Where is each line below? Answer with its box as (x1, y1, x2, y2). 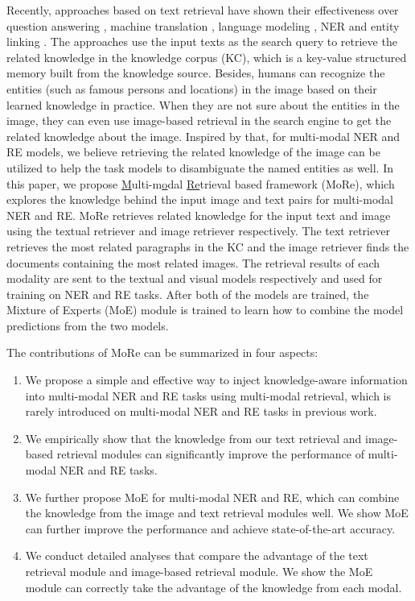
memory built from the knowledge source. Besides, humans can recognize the (6, 64, 385, 81)
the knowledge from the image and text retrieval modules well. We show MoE (25, 504, 409, 521)
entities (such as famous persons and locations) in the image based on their (6, 80, 377, 97)
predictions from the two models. (6, 317, 169, 334)
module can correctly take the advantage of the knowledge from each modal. (25, 578, 402, 595)
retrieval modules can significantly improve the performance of (56, 446, 364, 462)
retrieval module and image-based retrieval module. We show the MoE (25, 563, 373, 579)
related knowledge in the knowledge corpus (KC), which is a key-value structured (6, 48, 407, 65)
